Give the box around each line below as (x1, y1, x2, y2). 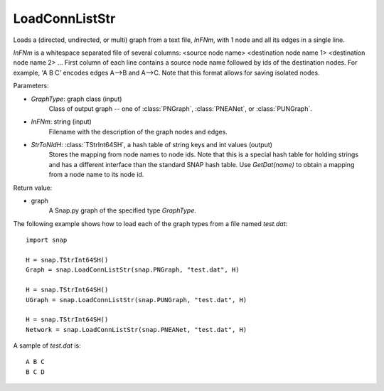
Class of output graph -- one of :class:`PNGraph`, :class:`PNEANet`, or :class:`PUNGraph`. (48, 104, 313, 113)
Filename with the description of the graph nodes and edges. (48, 127, 228, 136)
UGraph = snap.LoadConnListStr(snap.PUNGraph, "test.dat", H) (26, 296, 247, 304)
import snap (26, 236, 68, 245)
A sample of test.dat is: (13, 341, 81, 350)
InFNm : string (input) (31, 117, 92, 126)
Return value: (13, 183, 53, 192)
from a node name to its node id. (48, 171, 144, 179)
